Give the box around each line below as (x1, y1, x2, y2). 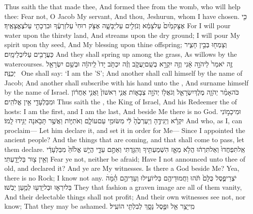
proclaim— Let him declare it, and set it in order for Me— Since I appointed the (4, 125, 245, 135)
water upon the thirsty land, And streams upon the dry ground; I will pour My (4, 30, 240, 40)
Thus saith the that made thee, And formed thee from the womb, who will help (4, 1, 241, 11)
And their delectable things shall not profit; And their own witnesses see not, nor (4, 191, 246, 201)
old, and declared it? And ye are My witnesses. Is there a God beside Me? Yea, (4, 163, 239, 173)
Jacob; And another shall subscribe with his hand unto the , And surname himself (4, 77, 249, 87)
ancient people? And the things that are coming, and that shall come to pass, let (4, 134, 244, 145)
